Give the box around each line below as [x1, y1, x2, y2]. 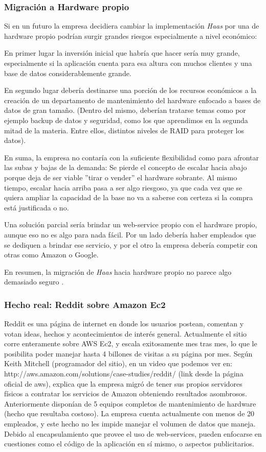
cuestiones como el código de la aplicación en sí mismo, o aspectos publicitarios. [4, 438, 254, 449]
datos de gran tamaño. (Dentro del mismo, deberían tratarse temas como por [4, 105, 246, 115]
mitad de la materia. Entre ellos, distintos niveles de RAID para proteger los [4, 125, 244, 135]
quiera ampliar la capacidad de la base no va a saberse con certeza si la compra [4, 192, 253, 203]
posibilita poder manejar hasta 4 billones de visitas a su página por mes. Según [4, 348, 253, 359]
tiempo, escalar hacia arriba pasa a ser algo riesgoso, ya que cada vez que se [4, 182, 242, 193]
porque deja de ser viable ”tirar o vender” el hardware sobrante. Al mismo [4, 172, 237, 182]
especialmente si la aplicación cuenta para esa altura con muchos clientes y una [4, 58, 252, 68]
